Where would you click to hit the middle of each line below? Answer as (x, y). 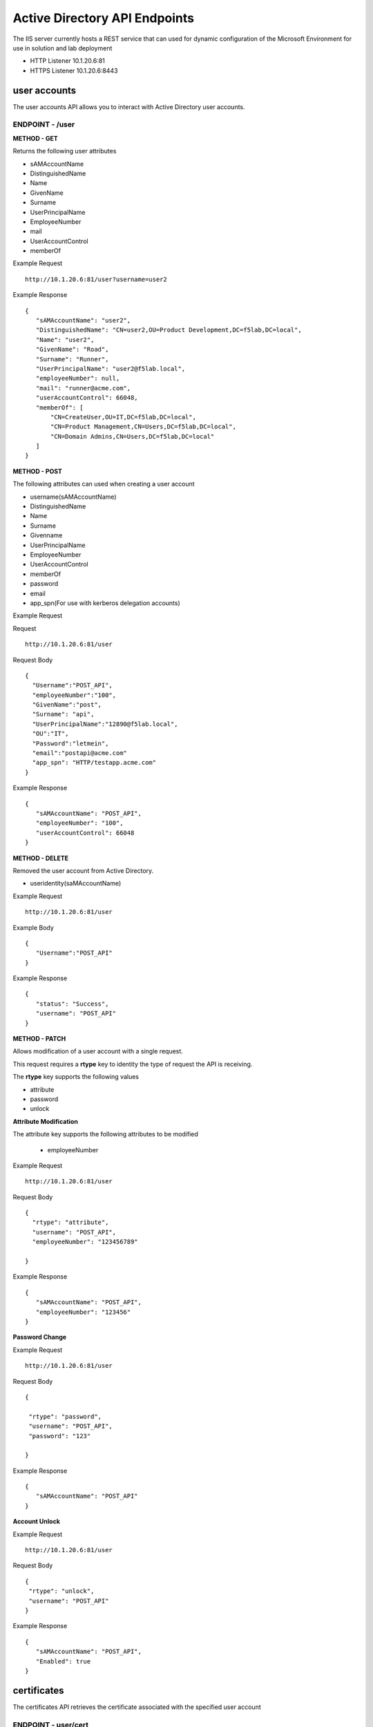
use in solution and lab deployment (63, 48)
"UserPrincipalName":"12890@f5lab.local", (105, 724)
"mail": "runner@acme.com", (83, 388)
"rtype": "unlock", (61, 1591)
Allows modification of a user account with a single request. (98, 1051)
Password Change (40, 1337)
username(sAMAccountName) (73, 497)
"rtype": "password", (65, 1416)
